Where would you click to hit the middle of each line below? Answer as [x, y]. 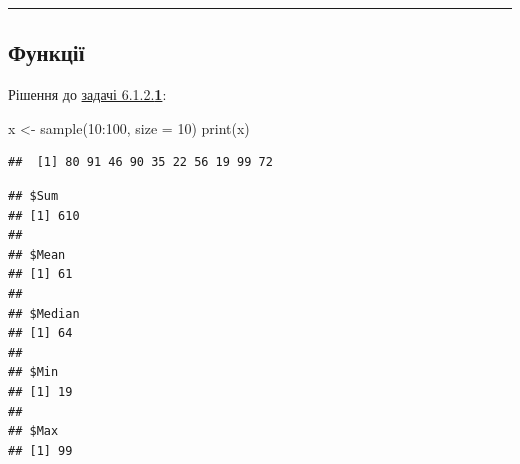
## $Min [33, 372]
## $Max [33, 431]
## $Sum [33, 195]
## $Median [44, 313]
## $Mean [37, 254]
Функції [46, 52]
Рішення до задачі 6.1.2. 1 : [87, 94]
